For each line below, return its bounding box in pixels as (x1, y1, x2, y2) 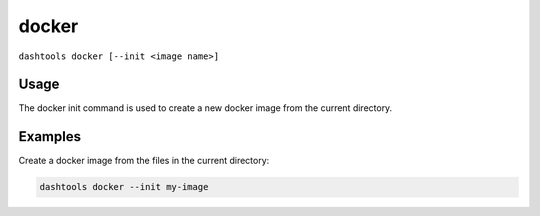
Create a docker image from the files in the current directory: (18, 155, 270, 167)
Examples (18, 128, 82, 145)
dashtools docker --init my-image (39, 181, 209, 193)
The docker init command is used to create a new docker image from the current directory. (18, 102, 393, 114)
